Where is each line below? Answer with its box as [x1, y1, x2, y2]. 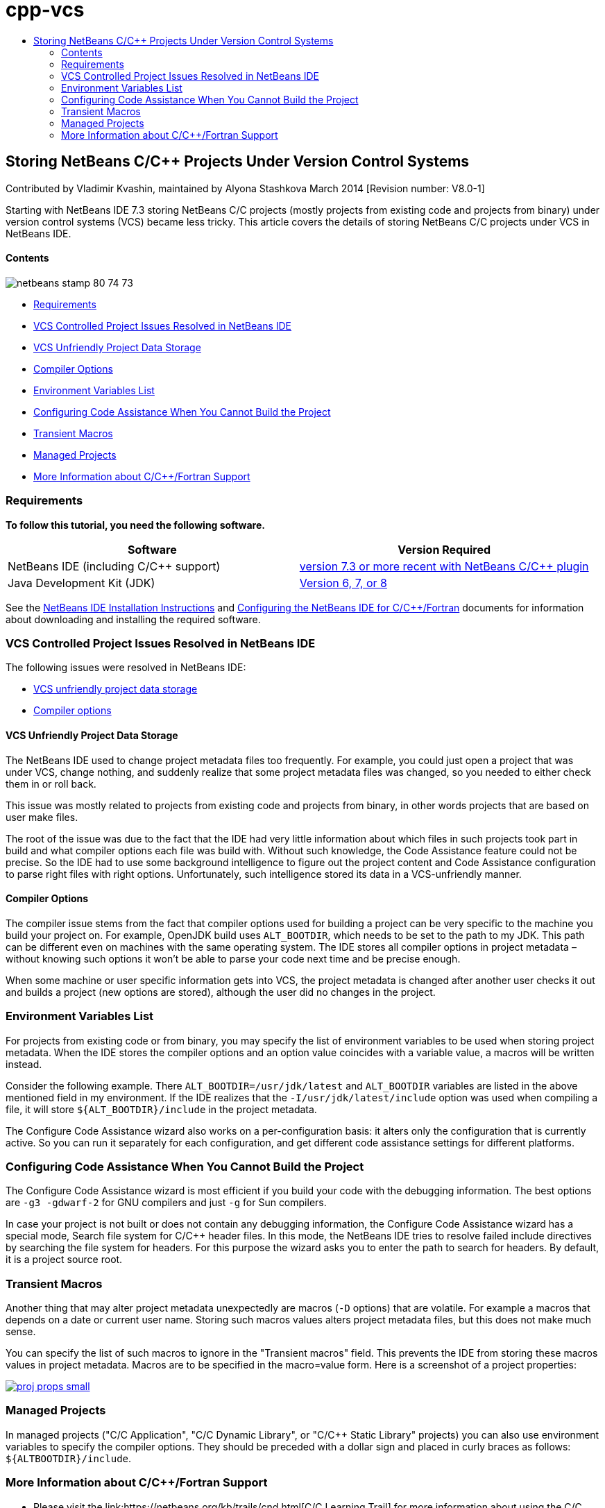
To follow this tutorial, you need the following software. [6, 518, 265, 531]
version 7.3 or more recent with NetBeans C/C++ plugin [299, 559, 589, 573]
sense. [6, 1325, 36, 1337]
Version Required [398, 542, 491, 557]
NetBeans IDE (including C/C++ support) [8, 559, 221, 573]
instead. [6, 1058, 42, 1070]
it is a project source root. [6, 1253, 123, 1266]
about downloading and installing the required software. [6, 613, 261, 625]
